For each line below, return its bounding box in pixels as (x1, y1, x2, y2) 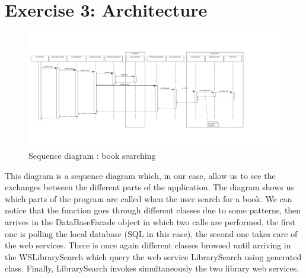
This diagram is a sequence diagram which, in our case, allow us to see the (5, 169, 276, 181)
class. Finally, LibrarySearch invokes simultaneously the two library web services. (5, 262, 299, 274)
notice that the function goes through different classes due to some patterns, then (5, 204, 301, 216)
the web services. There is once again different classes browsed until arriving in (5, 239, 291, 251)
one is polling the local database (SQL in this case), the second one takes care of (5, 227, 298, 239)
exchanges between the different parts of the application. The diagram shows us (5, 181, 294, 193)
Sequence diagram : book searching (28, 149, 156, 162)
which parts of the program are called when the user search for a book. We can (5, 192, 292, 204)
